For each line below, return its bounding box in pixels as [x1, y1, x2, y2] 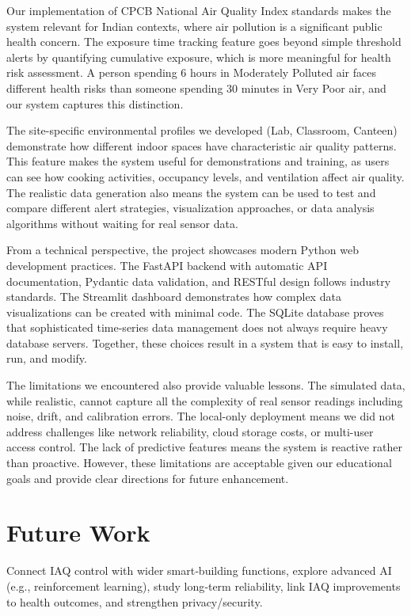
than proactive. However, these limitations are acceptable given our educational [6, 454, 392, 471]
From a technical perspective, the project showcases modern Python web [6, 241, 359, 258]
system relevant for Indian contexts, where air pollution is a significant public [6, 17, 382, 34]
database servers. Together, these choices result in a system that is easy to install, [6, 334, 404, 351]
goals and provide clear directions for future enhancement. [6, 470, 289, 486]
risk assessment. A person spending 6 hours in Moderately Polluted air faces [6, 64, 376, 81]
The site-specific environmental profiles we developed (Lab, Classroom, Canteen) [6, 122, 398, 139]
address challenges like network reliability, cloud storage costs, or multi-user [6, 423, 374, 439]
